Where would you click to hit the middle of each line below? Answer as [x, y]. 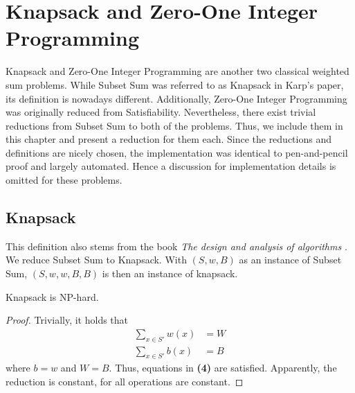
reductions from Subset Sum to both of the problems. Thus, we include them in [174, 125]
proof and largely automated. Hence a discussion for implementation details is [171, 166]
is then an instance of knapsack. [170, 273]
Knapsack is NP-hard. [52, 296]
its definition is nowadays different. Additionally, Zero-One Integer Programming [176, 98]
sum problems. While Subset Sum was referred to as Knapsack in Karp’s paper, [175, 84]
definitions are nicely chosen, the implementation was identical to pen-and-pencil [177, 152]
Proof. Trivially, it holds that [67, 320]
